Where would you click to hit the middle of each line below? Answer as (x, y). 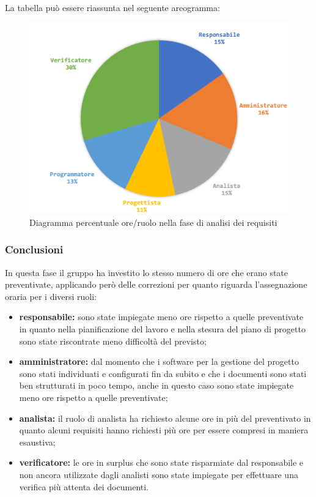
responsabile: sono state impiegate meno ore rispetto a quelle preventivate (161, 317)
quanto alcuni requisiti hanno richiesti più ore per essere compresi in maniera (164, 430)
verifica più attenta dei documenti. (84, 486)
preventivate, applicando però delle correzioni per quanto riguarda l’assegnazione (156, 284)
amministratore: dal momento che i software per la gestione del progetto (159, 361)
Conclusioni (34, 249)
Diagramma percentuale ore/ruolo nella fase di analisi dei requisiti (153, 222)
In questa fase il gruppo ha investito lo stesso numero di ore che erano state (147, 272)
